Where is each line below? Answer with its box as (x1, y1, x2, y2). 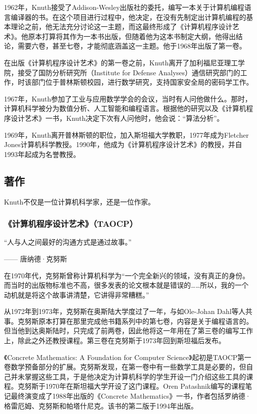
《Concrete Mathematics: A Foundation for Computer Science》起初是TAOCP (4, 352, 238, 362)
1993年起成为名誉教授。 (4, 149, 80, 159)
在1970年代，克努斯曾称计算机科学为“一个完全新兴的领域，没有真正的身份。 (4, 270, 250, 280)
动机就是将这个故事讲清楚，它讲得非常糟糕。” (4, 289, 149, 300)
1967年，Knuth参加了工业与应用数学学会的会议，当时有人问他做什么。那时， (4, 93, 252, 103)
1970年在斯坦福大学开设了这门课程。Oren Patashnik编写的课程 (45, 381, 245, 391)
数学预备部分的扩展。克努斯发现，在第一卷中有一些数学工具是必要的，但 (10, 362, 246, 372)
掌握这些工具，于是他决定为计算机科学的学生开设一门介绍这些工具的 (24, 371, 246, 381)
